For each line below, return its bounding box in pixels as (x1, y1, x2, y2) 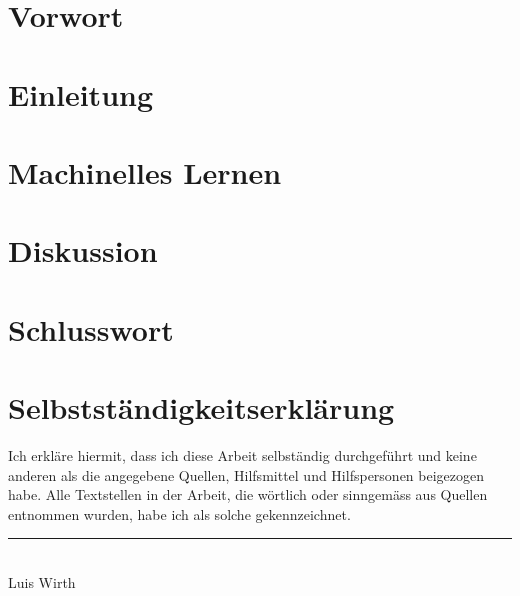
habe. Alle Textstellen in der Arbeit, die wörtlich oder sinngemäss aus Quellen (8, 484, 488, 505)
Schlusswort (8, 308, 174, 349)
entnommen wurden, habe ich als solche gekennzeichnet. (8, 503, 351, 524)
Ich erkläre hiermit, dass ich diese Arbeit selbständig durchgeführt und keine (8, 445, 477, 465)
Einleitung (8, 73, 154, 114)
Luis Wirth (8, 571, 76, 592)
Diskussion (8, 230, 158, 271)
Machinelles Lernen (8, 151, 282, 192)
